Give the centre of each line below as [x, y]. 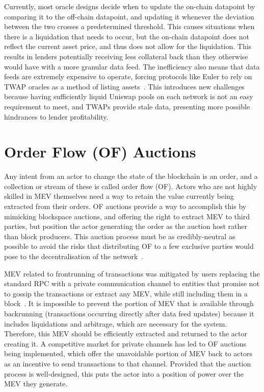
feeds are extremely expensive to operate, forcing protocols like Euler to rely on [128, 76]
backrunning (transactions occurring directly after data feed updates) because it [129, 313]
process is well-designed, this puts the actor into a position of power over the [124, 373]
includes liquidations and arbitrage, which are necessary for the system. [116, 323]
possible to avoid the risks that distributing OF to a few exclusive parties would [129, 246]
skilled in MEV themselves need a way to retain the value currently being [119, 196]
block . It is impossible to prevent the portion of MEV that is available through [129, 303]
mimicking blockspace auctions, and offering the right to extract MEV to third [127, 216]
